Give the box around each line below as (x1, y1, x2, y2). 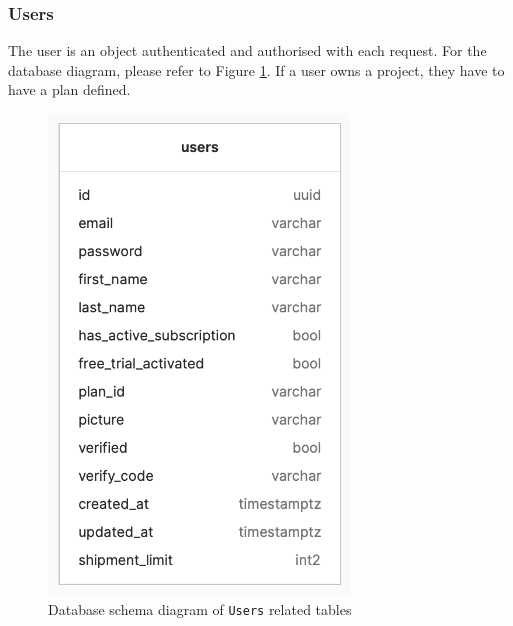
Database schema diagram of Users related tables (48, 599, 352, 620)
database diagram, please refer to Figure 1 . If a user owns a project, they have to (8, 59, 505, 80)
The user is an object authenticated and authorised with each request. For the (8, 40, 487, 61)
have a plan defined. (8, 79, 131, 100)
